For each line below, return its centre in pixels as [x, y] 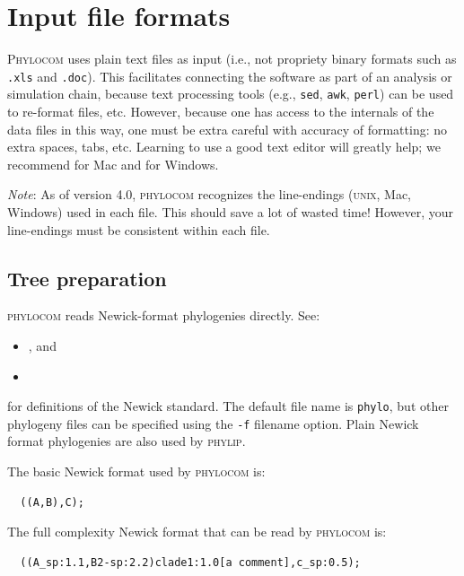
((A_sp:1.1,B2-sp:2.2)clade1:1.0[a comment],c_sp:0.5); [190, 562]
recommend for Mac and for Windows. [113, 164]
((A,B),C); [52, 502]
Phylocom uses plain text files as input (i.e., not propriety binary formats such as [232, 59]
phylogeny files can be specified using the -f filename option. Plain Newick [213, 423]
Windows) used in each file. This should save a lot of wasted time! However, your [231, 212]
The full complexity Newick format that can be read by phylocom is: [197, 532]
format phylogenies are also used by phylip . [127, 441]
